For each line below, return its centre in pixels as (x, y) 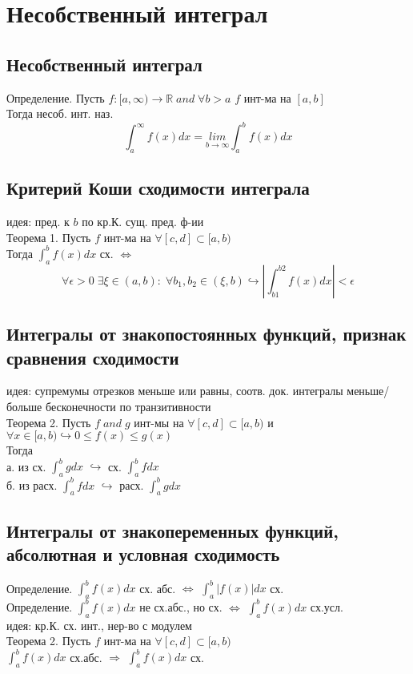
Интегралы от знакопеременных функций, (173, 530)
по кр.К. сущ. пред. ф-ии (143, 222)
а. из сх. (26, 466)
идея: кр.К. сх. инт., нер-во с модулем (99, 625)
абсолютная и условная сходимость (143, 554)
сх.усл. (327, 606)
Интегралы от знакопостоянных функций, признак (206, 334)
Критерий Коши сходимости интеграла (158, 188)
